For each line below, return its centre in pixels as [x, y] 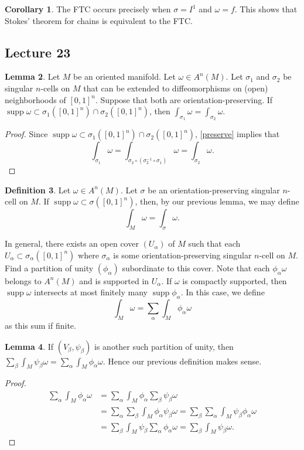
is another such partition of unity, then [164, 346]
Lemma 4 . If [29, 346]
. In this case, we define [223, 292]
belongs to [23, 280]
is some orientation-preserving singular [182, 255]
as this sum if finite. [40, 325]
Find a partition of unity [49, 267]
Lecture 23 [38, 52]
